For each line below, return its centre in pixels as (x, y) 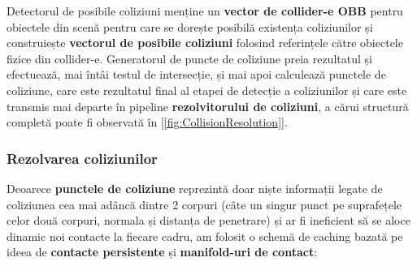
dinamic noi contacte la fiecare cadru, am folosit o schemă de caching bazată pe (205, 236)
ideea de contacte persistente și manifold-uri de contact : (162, 252)
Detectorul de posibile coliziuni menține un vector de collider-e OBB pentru (205, 11)
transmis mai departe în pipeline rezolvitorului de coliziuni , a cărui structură (208, 106)
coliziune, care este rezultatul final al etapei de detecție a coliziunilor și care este (207, 90)
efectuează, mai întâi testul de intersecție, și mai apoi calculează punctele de (196, 74)
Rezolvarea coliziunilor (82, 158)
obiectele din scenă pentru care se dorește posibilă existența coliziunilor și (190, 26)
